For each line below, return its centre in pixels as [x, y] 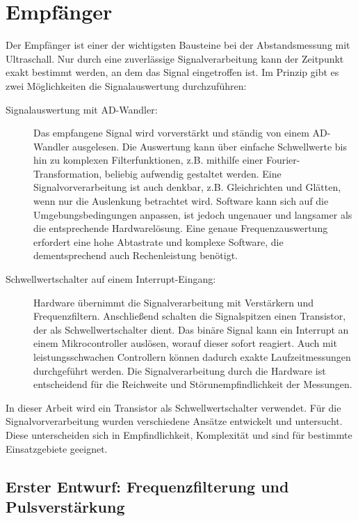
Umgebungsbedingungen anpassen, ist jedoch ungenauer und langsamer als [193, 214]
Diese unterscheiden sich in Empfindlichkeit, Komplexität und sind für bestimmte [179, 434]
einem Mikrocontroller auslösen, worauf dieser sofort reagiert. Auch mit [185, 343]
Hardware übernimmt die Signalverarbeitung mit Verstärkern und [173, 302]
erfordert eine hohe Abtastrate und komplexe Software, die [158, 241]
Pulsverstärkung [65, 506]
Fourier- [283, 160]
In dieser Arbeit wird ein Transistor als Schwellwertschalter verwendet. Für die [173, 407]
